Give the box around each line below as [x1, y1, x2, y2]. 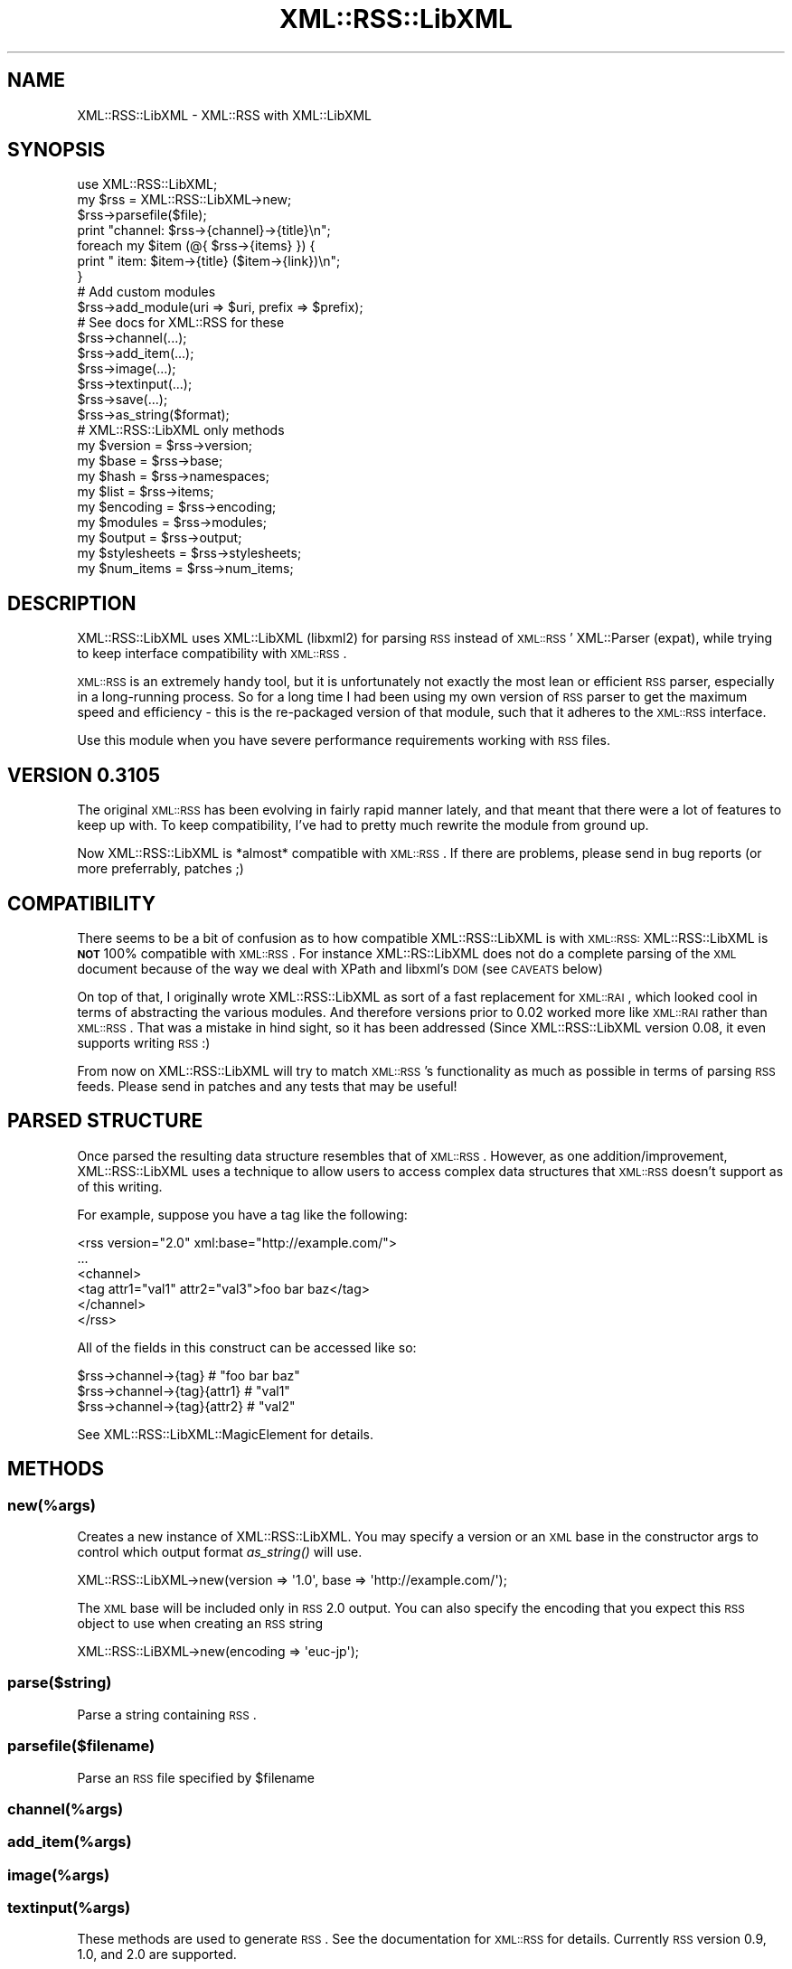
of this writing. [77, 1178, 163, 1194]
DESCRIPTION [7, 591, 137, 615]
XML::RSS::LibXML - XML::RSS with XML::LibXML [77, 107, 372, 123]
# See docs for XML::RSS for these [77, 315, 285, 331]
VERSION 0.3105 [7, 763, 160, 787]
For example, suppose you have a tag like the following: [77, 1206, 408, 1222]
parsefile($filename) [7, 1737, 156, 1756]
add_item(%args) [7, 1832, 132, 1851]
